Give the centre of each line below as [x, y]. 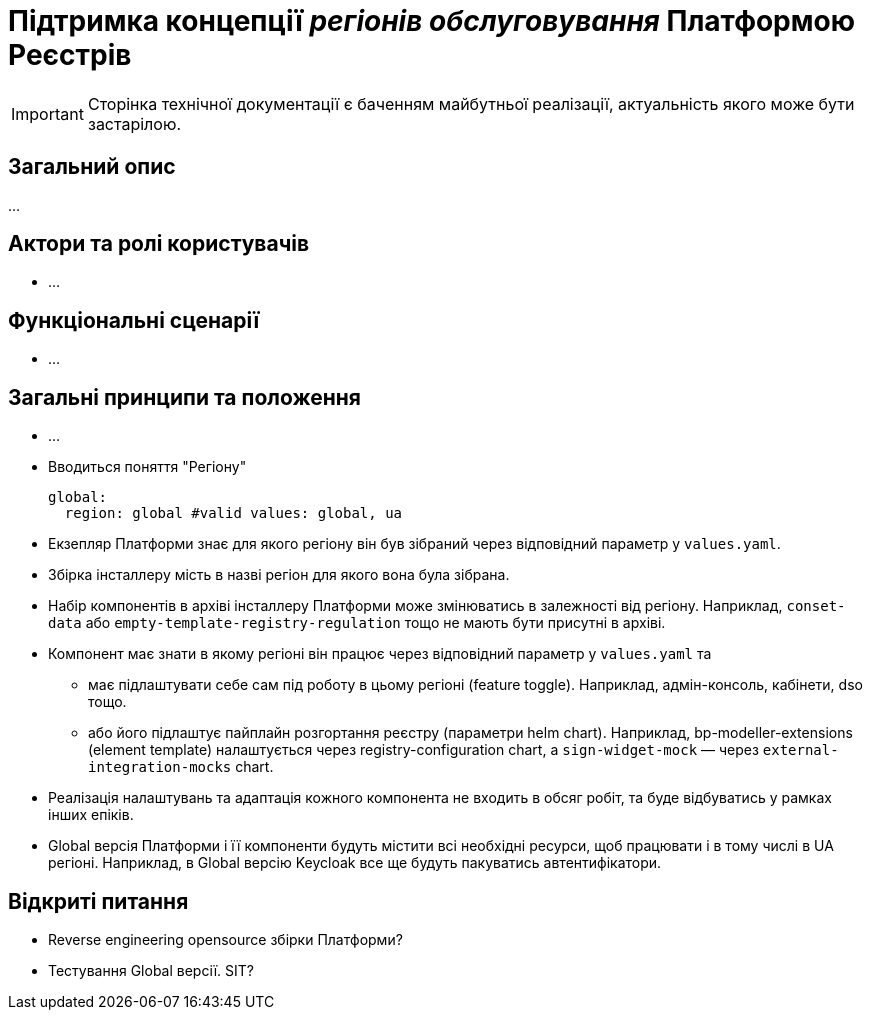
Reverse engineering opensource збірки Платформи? [225, 939]
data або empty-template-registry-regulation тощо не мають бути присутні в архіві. [357, 623]
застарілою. [134, 123]
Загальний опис [92, 167]
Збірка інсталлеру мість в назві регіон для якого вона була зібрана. [279, 575]
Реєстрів [70, 55]
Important [47, 113]
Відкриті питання [98, 901]
